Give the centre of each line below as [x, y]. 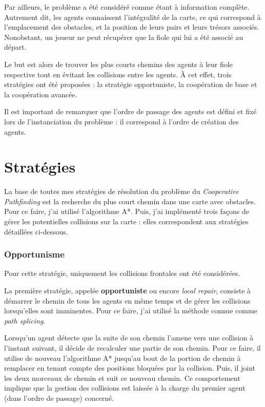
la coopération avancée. [41, 94]
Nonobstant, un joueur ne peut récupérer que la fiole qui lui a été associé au [124, 37]
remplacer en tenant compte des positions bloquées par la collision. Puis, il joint [130, 368]
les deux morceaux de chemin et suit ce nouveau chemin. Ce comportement [122, 378]
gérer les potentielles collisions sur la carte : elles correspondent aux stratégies [126, 221]
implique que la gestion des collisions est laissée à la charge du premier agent [125, 388]
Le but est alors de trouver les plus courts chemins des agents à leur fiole [118, 64]
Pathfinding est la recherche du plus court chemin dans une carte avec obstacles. [130, 201]
